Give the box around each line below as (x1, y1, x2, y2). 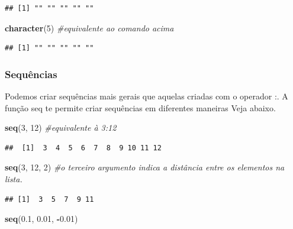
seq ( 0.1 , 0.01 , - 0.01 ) (5, 212, 78, 225)
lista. (5, 172, 22, 185)
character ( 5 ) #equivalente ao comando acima (5, 21, 174, 34)
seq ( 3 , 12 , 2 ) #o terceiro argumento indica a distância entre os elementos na (5, 161, 285, 173)
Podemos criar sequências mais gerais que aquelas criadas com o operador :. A (5, 90, 288, 102)
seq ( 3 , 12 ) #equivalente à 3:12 (5, 121, 117, 134)
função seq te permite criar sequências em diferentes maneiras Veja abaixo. (5, 101, 276, 114)
